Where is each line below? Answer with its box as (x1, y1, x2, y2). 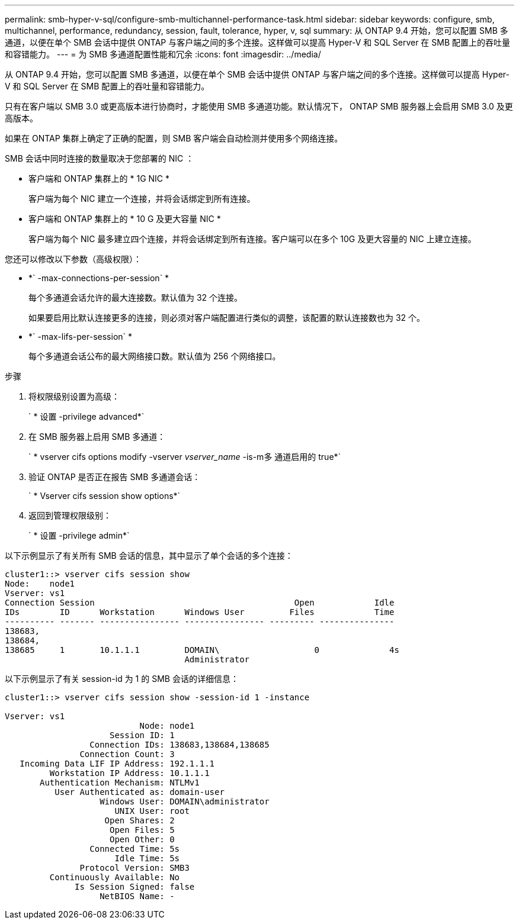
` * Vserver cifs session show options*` (28, 491, 181, 501)
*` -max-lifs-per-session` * (28, 331, 133, 342)
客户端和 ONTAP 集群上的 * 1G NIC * (28, 173, 170, 183)
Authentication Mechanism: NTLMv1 (40, 778, 200, 787)
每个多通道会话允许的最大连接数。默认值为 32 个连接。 (28, 292, 243, 302)
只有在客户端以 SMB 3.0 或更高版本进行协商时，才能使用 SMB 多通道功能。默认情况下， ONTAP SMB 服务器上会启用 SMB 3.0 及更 (5, 101, 513, 111)
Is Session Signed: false (75, 882, 195, 891)
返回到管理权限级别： (28, 510, 111, 520)
